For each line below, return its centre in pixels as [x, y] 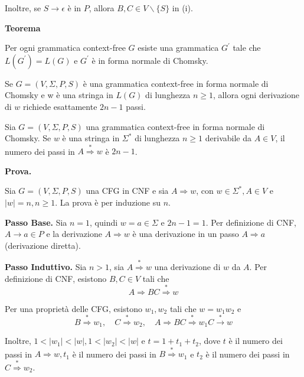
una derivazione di [187, 266]
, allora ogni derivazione [256, 95]
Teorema [23, 27]
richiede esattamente [60, 106]
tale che [247, 48]
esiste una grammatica [178, 48]
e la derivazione [74, 234]
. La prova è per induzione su [108, 202]
